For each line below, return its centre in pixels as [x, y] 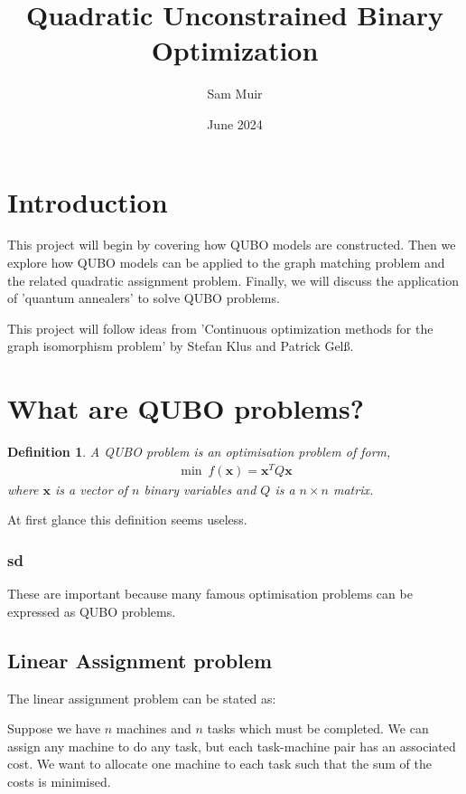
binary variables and [200, 489]
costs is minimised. [59, 781]
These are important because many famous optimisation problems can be [210, 594]
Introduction [88, 201]
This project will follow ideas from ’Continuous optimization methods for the [220, 328]
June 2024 [235, 123]
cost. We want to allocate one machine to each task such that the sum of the [220, 764]
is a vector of [92, 489]
